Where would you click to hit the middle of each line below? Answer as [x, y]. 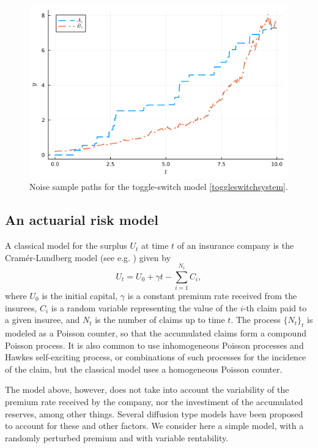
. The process [256, 320]
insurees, [21, 307]
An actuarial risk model [82, 220]
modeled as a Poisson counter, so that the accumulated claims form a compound [156, 332]
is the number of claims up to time [160, 320]
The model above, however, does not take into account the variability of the [147, 389]
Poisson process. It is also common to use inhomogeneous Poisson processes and [154, 345]
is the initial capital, [80, 295]
